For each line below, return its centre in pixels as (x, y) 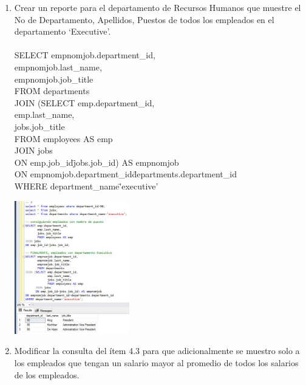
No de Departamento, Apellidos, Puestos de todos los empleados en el (144, 19)
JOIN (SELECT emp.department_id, (84, 102)
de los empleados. (47, 374)
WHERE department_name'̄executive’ (86, 186)
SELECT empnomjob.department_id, (85, 55)
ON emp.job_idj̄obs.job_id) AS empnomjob (97, 162)
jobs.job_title (39, 126)
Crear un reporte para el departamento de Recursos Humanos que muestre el (158, 7)
